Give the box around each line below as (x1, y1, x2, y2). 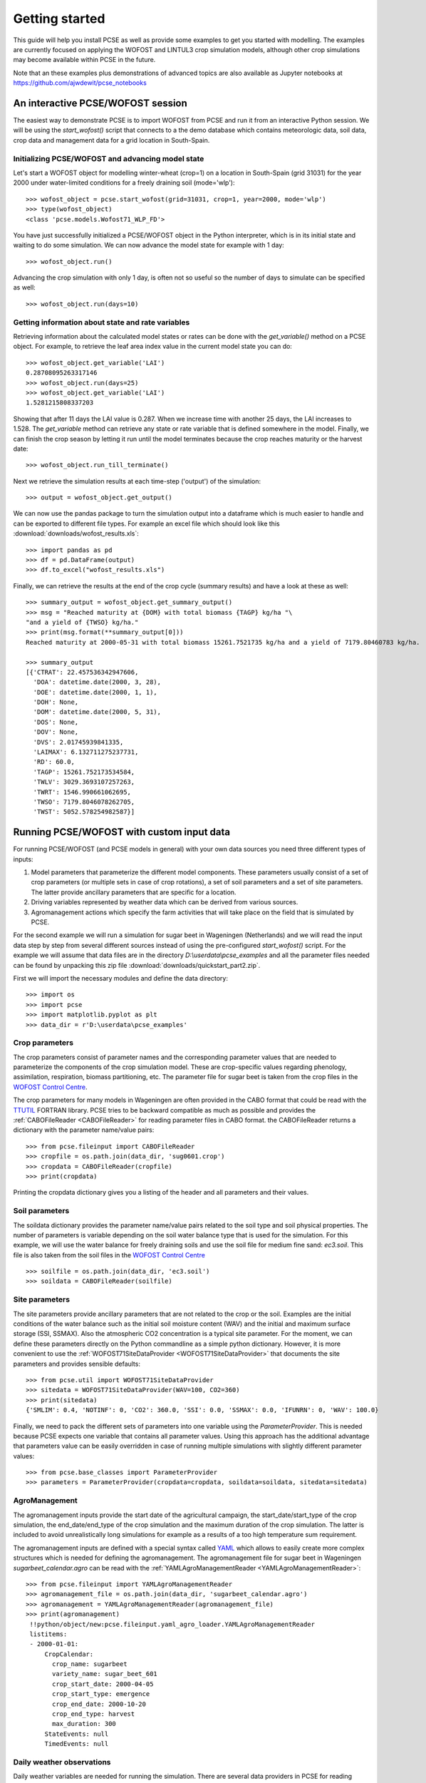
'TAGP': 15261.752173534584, (33, 767, 135, 776)
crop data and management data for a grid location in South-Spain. (13, 136, 210, 144)
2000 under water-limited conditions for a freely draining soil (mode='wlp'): (13, 178, 235, 187)
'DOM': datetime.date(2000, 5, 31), (33, 708, 162, 716)
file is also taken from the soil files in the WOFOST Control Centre (13, 1250, 206, 1259)
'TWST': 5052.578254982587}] (33, 808, 135, 816)
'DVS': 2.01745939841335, (33, 738, 124, 746)
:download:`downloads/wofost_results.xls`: (13, 529, 139, 538)
